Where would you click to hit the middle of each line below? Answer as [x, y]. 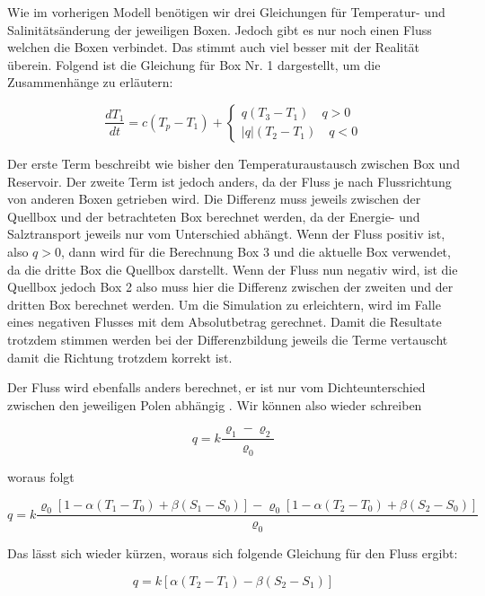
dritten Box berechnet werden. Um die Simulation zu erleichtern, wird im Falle [224, 304]
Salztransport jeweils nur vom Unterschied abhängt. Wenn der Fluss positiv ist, [226, 234]
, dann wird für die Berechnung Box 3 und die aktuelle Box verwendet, [256, 251]
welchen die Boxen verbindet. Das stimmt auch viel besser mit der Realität [214, 47]
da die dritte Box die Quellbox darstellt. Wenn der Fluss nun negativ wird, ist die [233, 269]
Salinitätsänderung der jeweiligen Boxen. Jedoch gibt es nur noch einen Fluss [220, 29]
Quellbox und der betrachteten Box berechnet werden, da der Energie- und [214, 216]
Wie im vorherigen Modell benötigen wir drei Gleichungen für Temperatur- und [226, 12]
